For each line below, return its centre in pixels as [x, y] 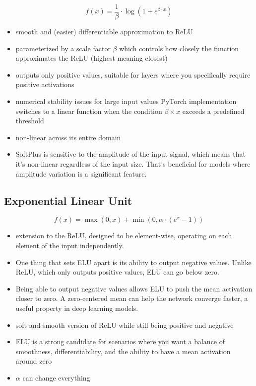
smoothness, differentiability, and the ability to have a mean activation [123, 351]
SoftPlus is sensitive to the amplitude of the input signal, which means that [130, 154]
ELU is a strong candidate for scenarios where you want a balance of [120, 341]
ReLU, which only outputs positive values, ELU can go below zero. [117, 272]
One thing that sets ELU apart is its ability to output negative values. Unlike [133, 262]
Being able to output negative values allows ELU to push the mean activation [134, 288]
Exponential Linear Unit [68, 200]
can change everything [56, 377]
